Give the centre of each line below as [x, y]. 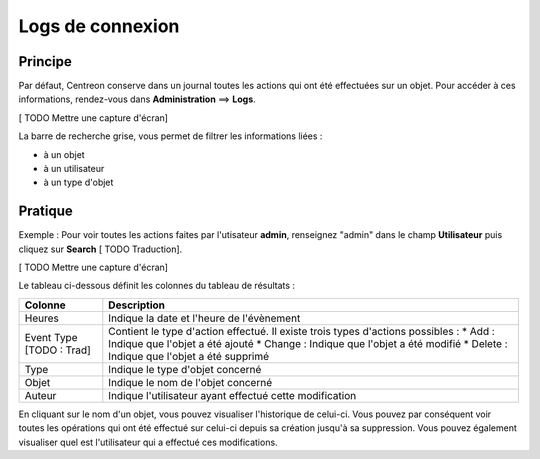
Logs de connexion [99, 26]
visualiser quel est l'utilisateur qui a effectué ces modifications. [148, 442]
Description [136, 305]
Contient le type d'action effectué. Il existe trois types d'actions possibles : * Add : [301, 331]
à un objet [64, 154]
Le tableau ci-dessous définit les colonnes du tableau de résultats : [156, 286]
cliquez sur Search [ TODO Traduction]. [100, 249]
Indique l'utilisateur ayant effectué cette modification [232, 395]
